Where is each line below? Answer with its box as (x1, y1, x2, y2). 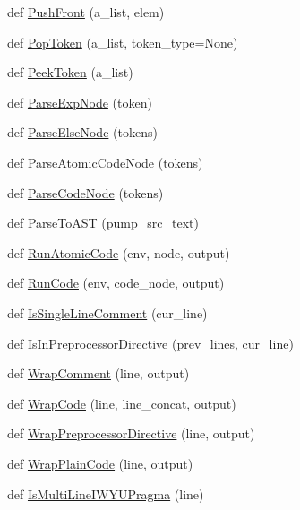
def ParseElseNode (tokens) (7, 123, 158, 142)
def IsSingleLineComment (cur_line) (7, 303, 208, 322)
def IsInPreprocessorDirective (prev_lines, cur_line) (7, 333, 294, 352)
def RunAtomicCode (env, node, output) (7, 243, 230, 262)
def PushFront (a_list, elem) (7, 3, 165, 21)
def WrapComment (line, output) (7, 364, 190, 383)
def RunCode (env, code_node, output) (7, 273, 225, 292)
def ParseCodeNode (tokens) (7, 183, 164, 202)
